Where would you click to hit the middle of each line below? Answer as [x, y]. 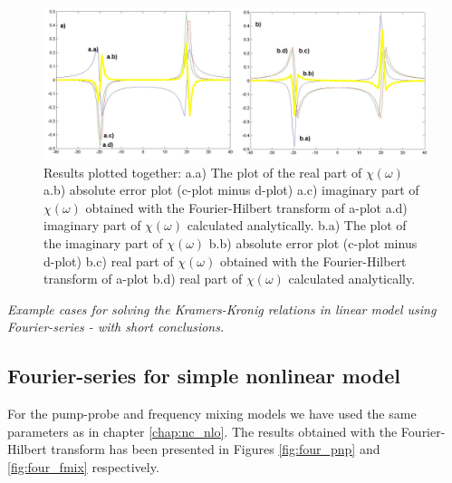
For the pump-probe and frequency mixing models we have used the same [212, 414]
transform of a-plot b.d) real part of [143, 279]
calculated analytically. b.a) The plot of [297, 225]
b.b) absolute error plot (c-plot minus [313, 243]
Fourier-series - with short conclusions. [116, 327]
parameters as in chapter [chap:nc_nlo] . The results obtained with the [202, 431]
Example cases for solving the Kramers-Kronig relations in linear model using [222, 309]
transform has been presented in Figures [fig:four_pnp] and [216, 449]
